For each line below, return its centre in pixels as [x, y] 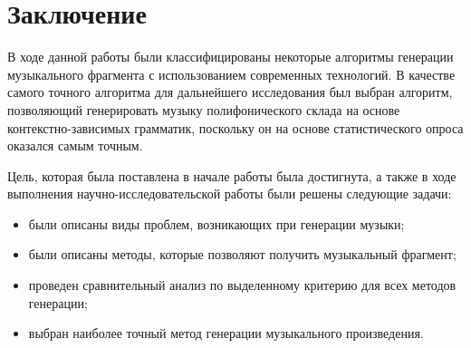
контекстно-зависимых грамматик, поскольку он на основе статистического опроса [235, 127]
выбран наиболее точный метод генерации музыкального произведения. [226, 333]
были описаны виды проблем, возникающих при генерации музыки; [216, 223]
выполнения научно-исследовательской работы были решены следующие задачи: [230, 193]
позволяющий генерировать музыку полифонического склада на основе [204, 109]
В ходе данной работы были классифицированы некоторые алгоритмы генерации [231, 57]
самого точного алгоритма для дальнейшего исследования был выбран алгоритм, [230, 92]
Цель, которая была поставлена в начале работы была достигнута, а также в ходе [232, 175]
